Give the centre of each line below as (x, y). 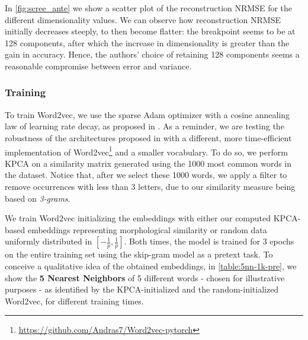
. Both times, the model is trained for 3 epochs (209, 241)
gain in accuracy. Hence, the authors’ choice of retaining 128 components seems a (152, 54)
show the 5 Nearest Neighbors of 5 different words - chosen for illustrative (145, 277)
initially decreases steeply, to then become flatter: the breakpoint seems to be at (150, 31)
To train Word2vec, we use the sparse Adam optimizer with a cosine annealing (147, 114)
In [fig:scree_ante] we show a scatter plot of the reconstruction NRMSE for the (149, 8)
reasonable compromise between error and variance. (98, 66)
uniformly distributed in (49, 241)
